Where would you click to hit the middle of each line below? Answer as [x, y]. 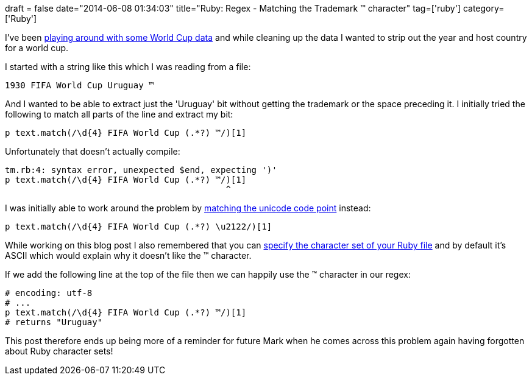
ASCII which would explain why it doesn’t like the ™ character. [128, 255]
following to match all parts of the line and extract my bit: [119, 114]
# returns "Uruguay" [54, 322]
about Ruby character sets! [59, 351]
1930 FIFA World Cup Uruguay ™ [80, 85]
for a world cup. [37, 48]
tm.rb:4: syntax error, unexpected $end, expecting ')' [141, 170]
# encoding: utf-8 [49, 293]
